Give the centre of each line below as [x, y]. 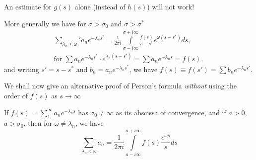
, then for [38, 123]
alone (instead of [100, 6]
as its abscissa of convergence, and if [171, 112]
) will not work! [171, 6]
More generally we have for [45, 23]
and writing [22, 69]
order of [16, 96]
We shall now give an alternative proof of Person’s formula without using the [120, 86]
